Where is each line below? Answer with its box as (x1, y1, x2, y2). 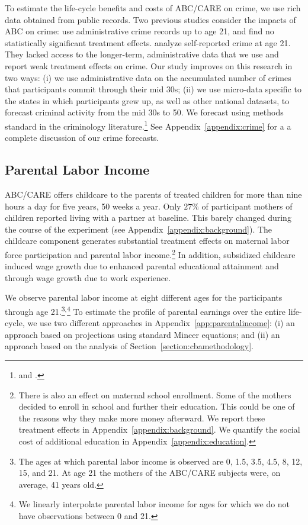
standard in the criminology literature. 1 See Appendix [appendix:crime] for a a (5, 118, 291, 132)
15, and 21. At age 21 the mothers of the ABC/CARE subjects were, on (18, 466, 281, 479)
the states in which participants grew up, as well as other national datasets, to (5, 94, 290, 107)
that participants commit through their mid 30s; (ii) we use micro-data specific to (5, 83, 301, 95)
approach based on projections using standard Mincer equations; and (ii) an (5, 328, 280, 340)
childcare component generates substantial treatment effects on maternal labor (5, 234, 290, 247)
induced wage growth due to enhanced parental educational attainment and (5, 260, 279, 272)
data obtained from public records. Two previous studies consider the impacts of (5, 13, 296, 25)
